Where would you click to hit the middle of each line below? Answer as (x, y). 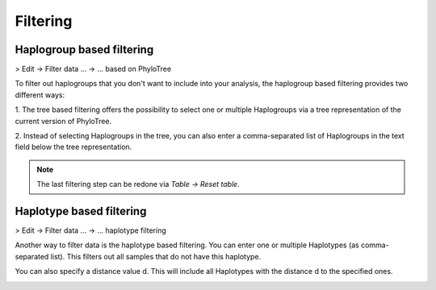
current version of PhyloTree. (63, 121)
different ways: (40, 95)
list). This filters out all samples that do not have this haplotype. (156, 256)
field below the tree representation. (73, 147)
